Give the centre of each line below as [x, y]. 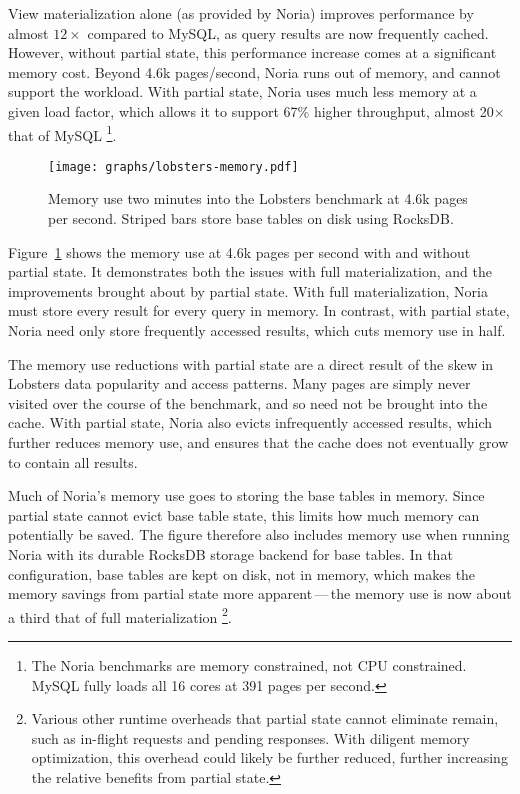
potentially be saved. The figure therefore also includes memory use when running [259, 534]
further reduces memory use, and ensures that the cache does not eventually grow [258, 442]
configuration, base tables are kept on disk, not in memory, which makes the [242, 573]
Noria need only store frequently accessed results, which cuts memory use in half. [257, 330]
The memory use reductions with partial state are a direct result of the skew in [251, 363]
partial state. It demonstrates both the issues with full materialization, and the [250, 271]
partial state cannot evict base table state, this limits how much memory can [244, 514]
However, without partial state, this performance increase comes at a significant [252, 52]
